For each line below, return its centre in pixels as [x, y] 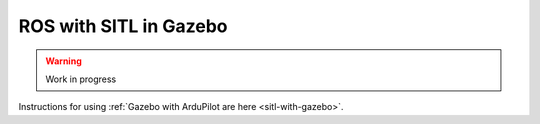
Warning [63, 61]
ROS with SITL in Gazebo [123, 26]
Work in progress [81, 79]
